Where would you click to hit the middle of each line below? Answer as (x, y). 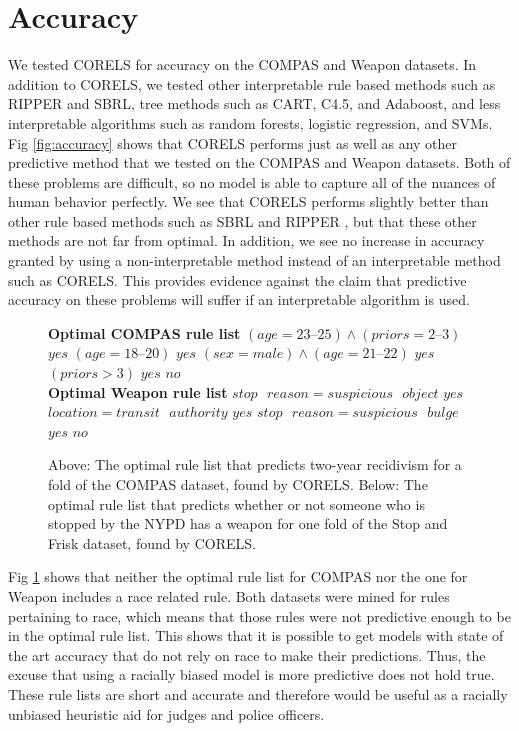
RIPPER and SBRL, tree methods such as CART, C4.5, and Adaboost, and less (254, 103)
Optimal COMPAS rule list (144, 332)
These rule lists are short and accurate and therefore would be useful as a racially (258, 693)
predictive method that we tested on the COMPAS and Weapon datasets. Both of (259, 162)
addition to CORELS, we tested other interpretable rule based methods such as (252, 83)
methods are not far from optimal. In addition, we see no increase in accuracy (246, 240)
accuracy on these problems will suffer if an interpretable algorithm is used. (239, 299)
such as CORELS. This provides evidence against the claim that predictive (237, 279)
